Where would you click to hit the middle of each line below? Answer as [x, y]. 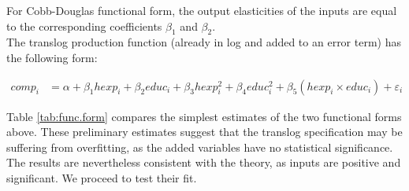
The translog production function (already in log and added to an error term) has [204, 42]
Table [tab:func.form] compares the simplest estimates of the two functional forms [204, 116]
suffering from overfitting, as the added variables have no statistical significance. [200, 147]
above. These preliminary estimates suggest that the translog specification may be [204, 132]
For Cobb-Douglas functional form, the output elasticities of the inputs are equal [202, 10]
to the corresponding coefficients [84, 26]
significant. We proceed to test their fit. [102, 177]
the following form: [52, 57]
